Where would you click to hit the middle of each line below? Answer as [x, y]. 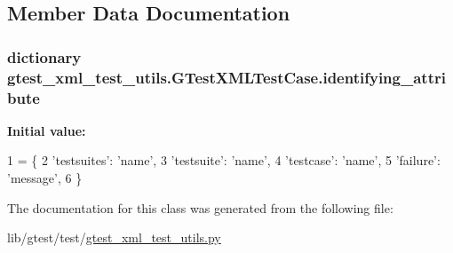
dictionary [44, 56]
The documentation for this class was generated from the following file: [200, 207]
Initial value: [47, 130]
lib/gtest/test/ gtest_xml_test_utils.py [114, 237]
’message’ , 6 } [45, 178]
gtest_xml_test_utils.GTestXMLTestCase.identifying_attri [226, 77]
